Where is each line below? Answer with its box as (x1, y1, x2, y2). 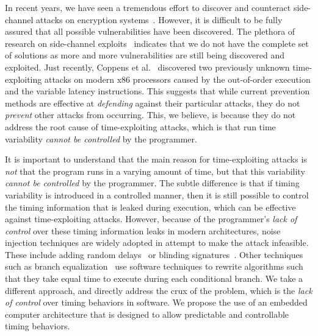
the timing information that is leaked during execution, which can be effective (5, 200, 296, 213)
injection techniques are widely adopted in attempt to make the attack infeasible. (5, 236, 309, 249)
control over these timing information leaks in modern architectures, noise (5, 224, 281, 237)
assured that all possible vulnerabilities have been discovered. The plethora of (5, 25, 295, 38)
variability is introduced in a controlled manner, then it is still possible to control (5, 188, 309, 201)
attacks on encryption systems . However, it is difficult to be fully (35, 13, 283, 26)
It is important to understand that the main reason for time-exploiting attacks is (5, 153, 307, 166)
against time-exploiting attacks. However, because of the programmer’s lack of (5, 212, 297, 225)
